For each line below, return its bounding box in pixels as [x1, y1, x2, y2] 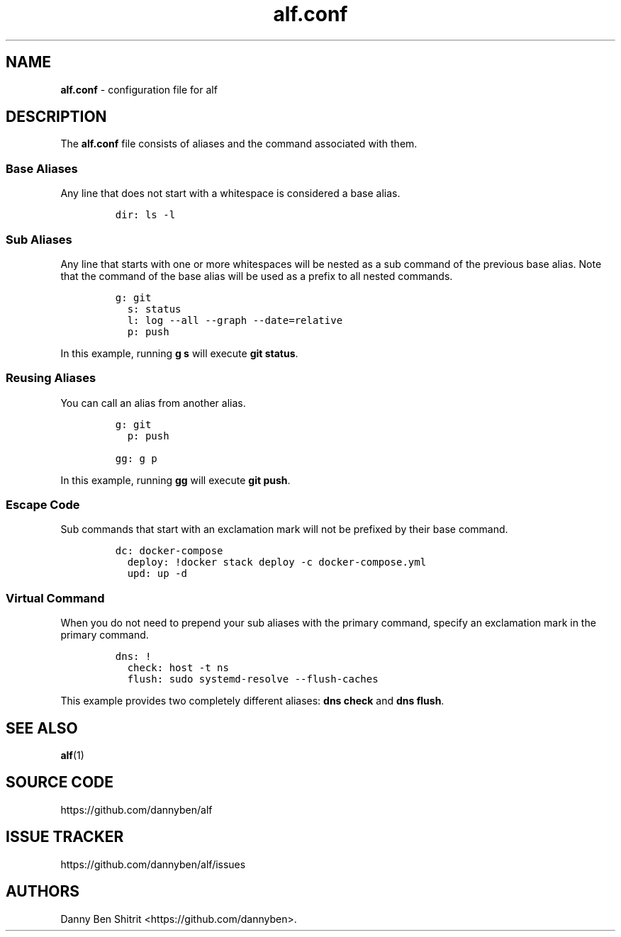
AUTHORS [6, 882, 80, 901]
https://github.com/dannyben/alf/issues [60, 858, 246, 870]
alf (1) [60, 749, 84, 762]
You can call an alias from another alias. [60, 396, 246, 409]
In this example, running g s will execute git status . [60, 347, 298, 359]
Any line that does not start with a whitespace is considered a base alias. [60, 187, 401, 200]
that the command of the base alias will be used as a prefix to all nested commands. [60, 269, 453, 282]
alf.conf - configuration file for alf [60, 83, 218, 96]
